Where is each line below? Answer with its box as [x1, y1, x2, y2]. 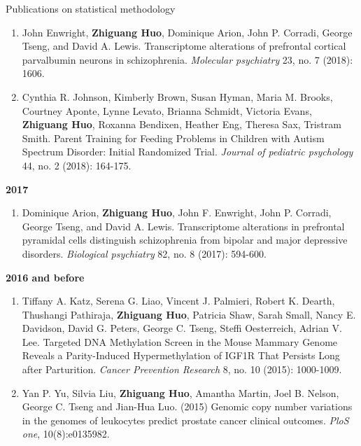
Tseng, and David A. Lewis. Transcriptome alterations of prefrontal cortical [22, 39, 346, 53]
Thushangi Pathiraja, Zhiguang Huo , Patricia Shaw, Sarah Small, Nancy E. [22, 307, 356, 321]
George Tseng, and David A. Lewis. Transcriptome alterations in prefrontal [22, 218, 345, 233]
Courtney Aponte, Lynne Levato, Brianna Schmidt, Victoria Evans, [22, 103, 312, 118]
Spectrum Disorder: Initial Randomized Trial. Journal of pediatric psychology [22, 144, 353, 159]
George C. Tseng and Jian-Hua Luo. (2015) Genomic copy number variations [22, 399, 353, 414]
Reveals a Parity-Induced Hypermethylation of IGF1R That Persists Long [22, 348, 340, 363]
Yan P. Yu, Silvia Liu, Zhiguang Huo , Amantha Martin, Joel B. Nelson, [22, 385, 339, 400]
